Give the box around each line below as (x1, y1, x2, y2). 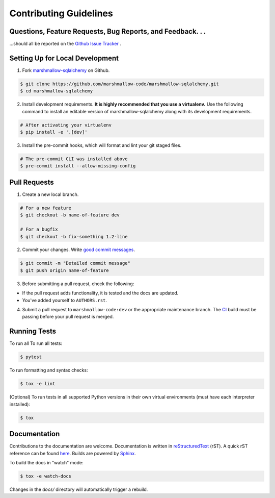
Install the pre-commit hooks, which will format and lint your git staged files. (22, 142, 182, 148)
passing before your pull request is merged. (22, 314, 114, 320)
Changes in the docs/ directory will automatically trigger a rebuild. (9, 486, 148, 492)
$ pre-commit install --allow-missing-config (20, 163, 136, 169)
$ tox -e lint (20, 381, 56, 387)
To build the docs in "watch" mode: (9, 459, 84, 465)
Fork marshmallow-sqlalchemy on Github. (22, 67, 110, 73)
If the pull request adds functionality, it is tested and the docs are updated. (22, 290, 179, 296)
